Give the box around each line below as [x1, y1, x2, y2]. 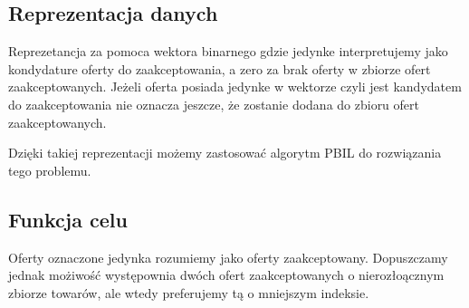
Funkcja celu [8, 205, 128, 233]
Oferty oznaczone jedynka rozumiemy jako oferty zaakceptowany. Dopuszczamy [8, 247, 448, 266]
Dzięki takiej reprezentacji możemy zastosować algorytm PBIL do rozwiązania [8, 143, 442, 162]
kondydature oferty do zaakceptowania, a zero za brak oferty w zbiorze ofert [8, 59, 431, 78]
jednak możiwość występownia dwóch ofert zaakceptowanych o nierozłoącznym [8, 265, 445, 284]
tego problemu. [8, 160, 91, 179]
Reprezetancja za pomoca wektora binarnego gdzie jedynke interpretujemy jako [8, 42, 448, 61]
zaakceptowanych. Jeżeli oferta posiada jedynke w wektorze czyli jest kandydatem [8, 77, 462, 96]
